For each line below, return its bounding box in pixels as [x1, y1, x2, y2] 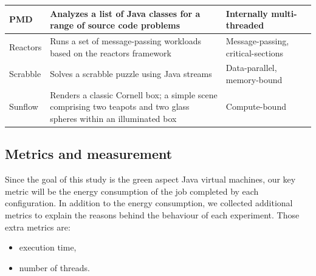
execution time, [19, 241, 77, 254]
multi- [271, 7, 297, 19]
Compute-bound [225, 100, 286, 113]
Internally [225, 7, 268, 19]
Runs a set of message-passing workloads [50, 34, 202, 47]
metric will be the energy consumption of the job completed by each [5, 184, 259, 197]
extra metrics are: [5, 220, 70, 233]
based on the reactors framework [50, 46, 171, 59]
